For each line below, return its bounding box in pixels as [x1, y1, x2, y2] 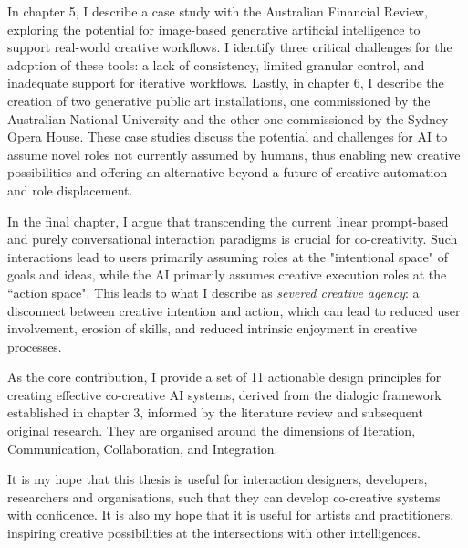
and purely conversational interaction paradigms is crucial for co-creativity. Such [7, 229, 458, 248]
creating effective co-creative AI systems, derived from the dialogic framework [7, 385, 442, 404]
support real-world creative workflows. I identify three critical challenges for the [7, 37, 452, 57]
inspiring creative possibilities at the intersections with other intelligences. [7, 523, 421, 543]
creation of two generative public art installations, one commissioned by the [7, 90, 431, 110]
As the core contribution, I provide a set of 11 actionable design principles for [7, 367, 442, 386]
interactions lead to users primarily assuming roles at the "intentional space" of [7, 247, 448, 266]
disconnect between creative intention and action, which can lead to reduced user [7, 300, 461, 320]
